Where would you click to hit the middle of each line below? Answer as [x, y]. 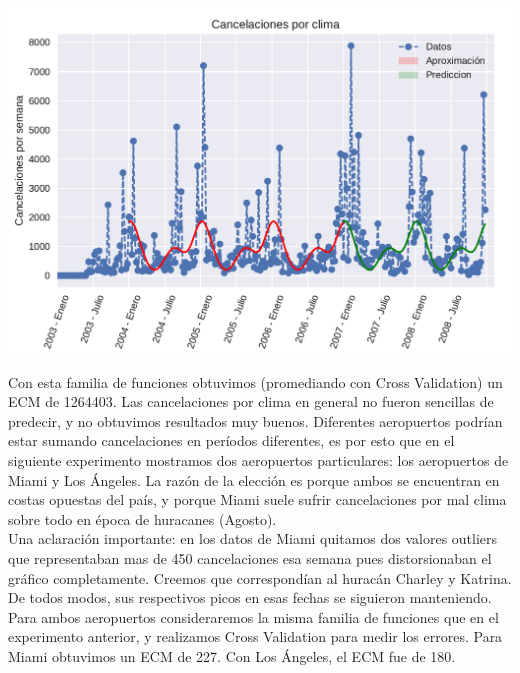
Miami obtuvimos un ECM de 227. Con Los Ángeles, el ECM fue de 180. [232, 655]
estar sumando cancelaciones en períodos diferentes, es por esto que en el [231, 440]
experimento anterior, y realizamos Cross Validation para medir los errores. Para [255, 636]
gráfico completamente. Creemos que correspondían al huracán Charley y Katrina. [260, 577]
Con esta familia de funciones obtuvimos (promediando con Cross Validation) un [255, 381]
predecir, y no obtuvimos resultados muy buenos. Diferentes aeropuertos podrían [255, 420]
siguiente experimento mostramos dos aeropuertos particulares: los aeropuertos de [258, 459]
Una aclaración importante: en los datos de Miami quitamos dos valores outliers [253, 538]
